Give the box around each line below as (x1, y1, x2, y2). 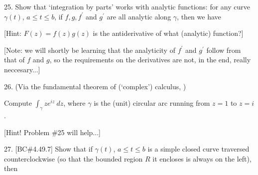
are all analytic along (107, 11, 171, 21)
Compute (4, 98, 32, 108)
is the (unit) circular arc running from (94, 98, 210, 108)
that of (4, 54, 25, 65)
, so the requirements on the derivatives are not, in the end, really (49, 54, 251, 65)
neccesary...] (4, 64, 40, 74)
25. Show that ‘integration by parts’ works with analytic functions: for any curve (4, 1, 250, 11)
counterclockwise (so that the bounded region (4, 153, 143, 164)
